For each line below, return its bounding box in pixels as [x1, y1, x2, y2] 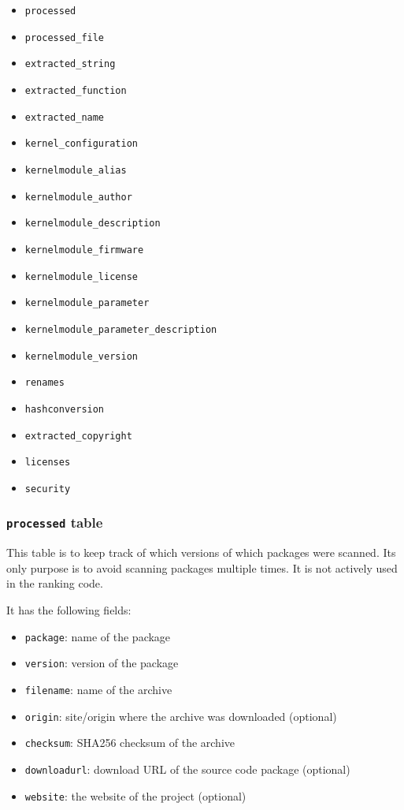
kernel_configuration [24, 138, 138, 150]
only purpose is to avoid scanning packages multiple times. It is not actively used [6, 559, 398, 576]
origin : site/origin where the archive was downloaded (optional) [24, 707, 337, 724]
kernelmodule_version [24, 350, 138, 362]
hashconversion [24, 403, 105, 415]
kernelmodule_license [24, 271, 138, 282]
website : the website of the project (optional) [24, 787, 246, 804]
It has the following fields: [6, 602, 132, 618]
